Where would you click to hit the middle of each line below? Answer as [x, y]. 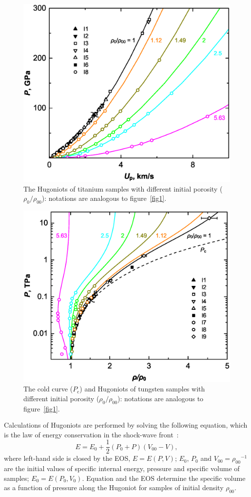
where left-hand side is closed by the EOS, [67, 458]
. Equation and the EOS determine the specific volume [164, 478]
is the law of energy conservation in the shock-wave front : [91, 434]
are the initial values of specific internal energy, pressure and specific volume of [122, 468]
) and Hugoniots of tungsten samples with [142, 389]
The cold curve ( [48, 389]
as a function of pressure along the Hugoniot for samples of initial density [114, 487]
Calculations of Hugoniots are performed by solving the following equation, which [126, 425]
